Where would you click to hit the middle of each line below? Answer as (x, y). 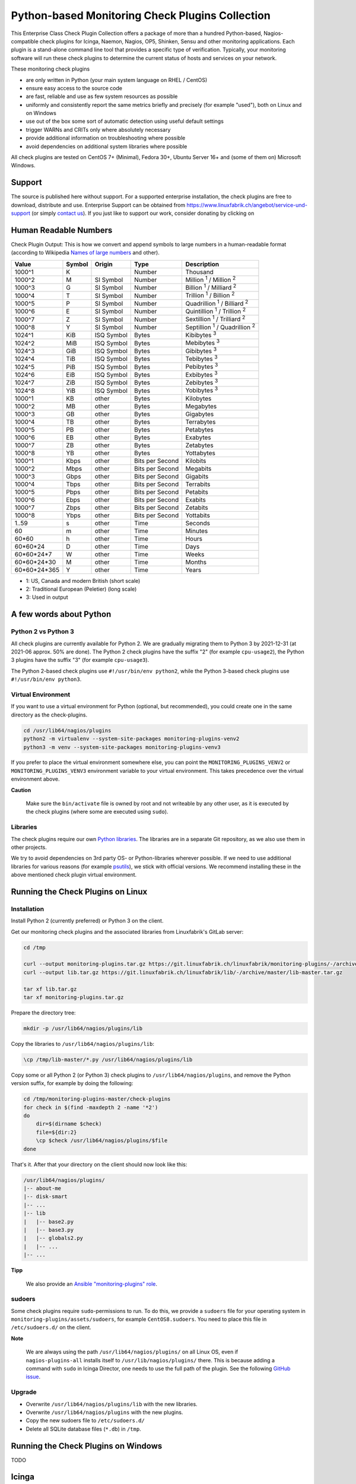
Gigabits (197, 476)
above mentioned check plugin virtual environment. (74, 875)
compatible (25, 41)
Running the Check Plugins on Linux (79, 891)
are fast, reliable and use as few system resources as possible (102, 96)
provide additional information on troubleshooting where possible (106, 138)
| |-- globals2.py (53, 1238)
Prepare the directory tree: (44, 1013)
